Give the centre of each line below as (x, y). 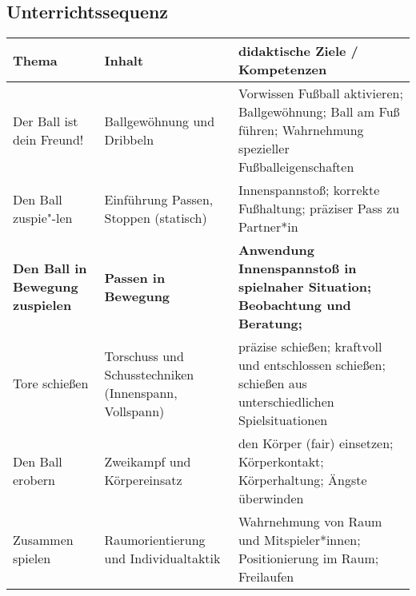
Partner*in (268, 227)
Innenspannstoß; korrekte (309, 190)
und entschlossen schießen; (312, 365)
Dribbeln (129, 139)
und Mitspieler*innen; (299, 540)
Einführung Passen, (159, 199)
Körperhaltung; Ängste (302, 480)
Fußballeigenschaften (296, 167)
